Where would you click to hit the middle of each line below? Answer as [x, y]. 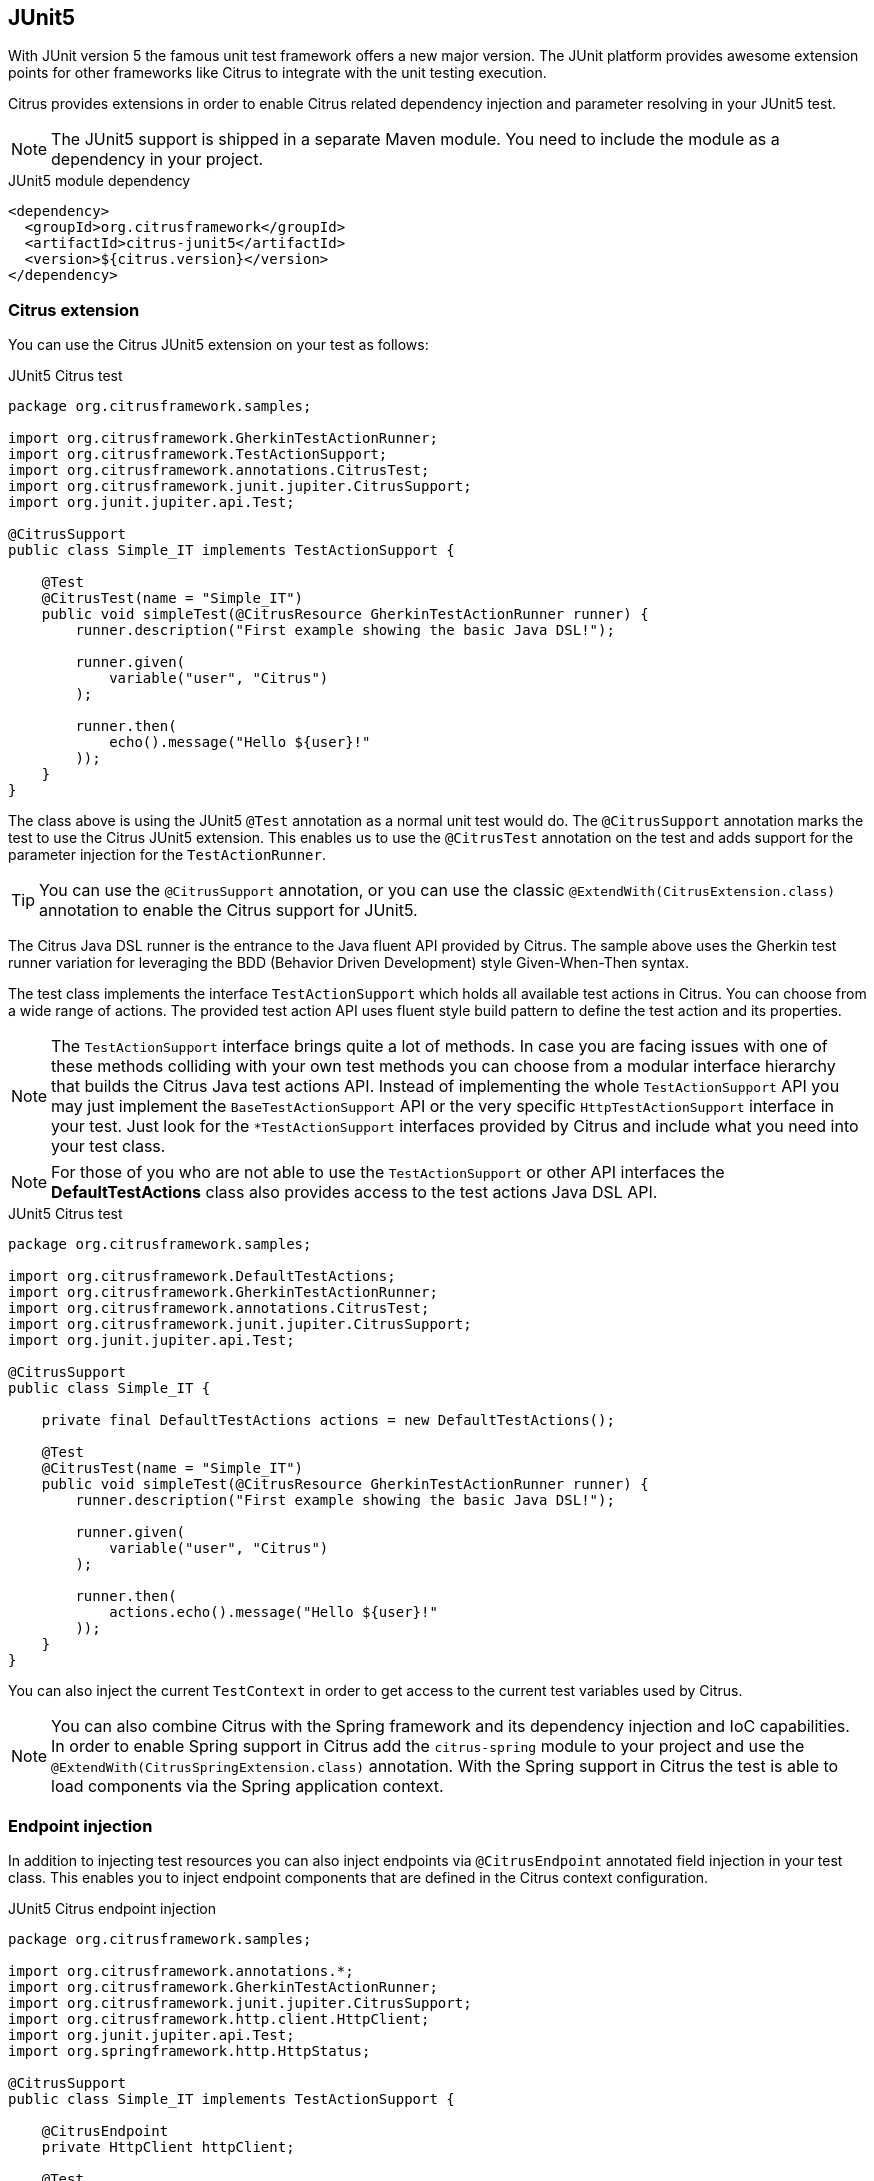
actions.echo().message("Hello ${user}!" [273, 1612]
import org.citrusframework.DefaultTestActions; [202, 1276]
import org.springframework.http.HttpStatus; [189, 2050]
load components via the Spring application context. [247, 1786]
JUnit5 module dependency [99, 181]
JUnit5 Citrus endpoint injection [112, 1908]
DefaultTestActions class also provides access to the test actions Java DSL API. [354, 1192]
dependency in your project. [157, 159]
